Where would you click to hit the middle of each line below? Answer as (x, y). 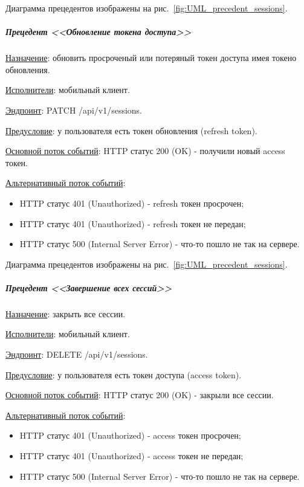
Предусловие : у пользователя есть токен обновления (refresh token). (131, 130)
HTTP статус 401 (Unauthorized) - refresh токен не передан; (133, 223)
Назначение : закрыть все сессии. (66, 313)
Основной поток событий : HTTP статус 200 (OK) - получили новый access (145, 151)
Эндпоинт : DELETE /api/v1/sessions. (77, 354)
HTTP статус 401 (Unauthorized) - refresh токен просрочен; (132, 203)
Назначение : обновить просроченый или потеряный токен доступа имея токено (151, 58)
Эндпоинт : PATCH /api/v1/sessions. (74, 110)
